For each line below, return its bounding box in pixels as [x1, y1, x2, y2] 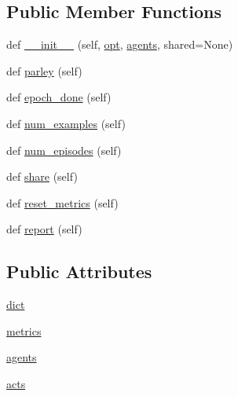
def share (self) [6, 168, 78, 185]
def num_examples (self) [6, 115, 126, 131]
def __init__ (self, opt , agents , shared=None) [6, 36, 233, 53]
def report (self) [6, 221, 82, 237]
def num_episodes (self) [6, 141, 122, 158]
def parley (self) [6, 62, 82, 79]
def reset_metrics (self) [6, 194, 119, 211]
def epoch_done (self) [6, 89, 112, 105]
